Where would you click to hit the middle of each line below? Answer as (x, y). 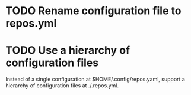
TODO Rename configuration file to (93, 11)
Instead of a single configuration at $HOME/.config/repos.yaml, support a (95, 79)
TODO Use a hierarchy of (68, 50)
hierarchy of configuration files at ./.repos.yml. (62, 86)
